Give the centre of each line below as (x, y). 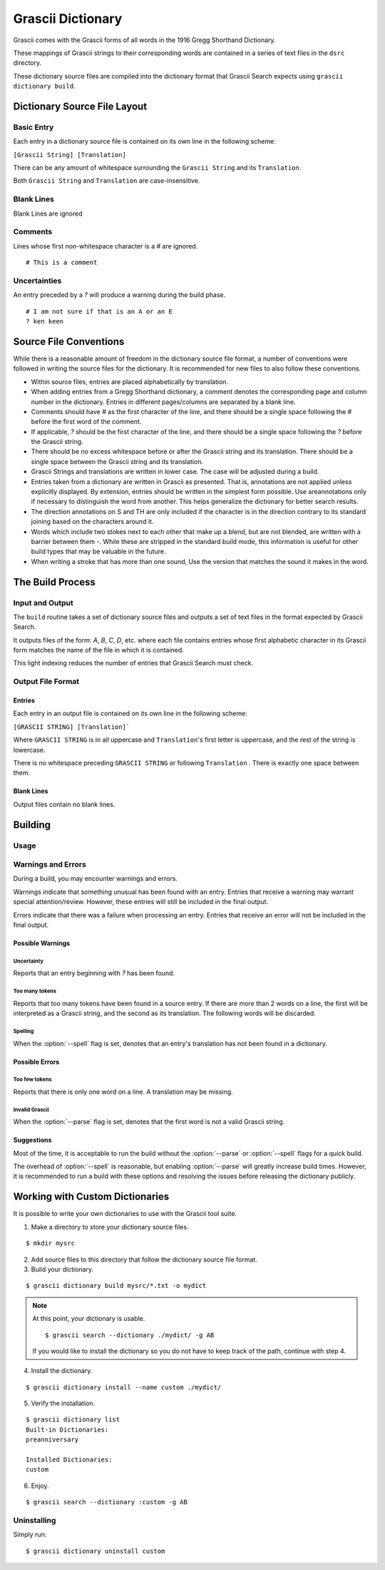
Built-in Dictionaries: (67, 1429)
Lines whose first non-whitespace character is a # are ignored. (106, 246)
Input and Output (43, 603)
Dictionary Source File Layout (80, 106)
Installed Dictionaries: (69, 1460)
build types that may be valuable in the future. (98, 552)
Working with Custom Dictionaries (91, 1197)
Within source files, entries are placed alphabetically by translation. (129, 381)
